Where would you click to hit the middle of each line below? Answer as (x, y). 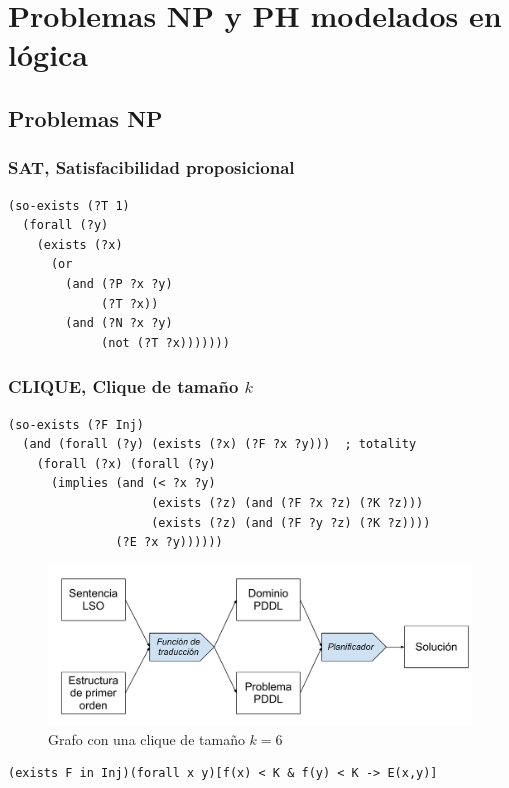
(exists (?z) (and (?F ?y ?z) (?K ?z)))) (291, 522)
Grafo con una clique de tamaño (146, 738)
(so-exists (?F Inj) (76, 424)
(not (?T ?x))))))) (165, 342)
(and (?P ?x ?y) (119, 283)
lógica (48, 54)
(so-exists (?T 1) (69, 205)
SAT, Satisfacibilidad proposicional (151, 167)
